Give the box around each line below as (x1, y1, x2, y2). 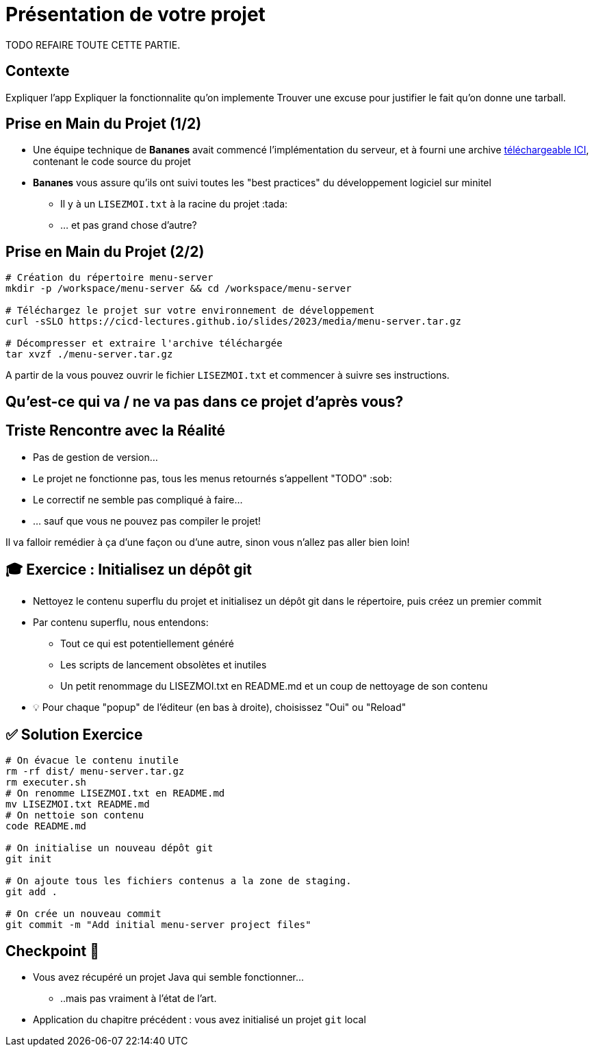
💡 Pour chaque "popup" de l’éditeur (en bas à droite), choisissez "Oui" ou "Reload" (33, 701, 406, 714)
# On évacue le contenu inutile (5, 755, 179, 766)
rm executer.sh (5, 777, 87, 788)
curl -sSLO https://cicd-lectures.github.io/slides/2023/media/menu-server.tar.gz (5, 316, 461, 327)
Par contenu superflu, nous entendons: (33, 616, 209, 629)
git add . (5, 886, 57, 898)
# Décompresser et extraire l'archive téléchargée (5, 338, 283, 349)
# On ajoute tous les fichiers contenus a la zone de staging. (5, 875, 352, 887)
